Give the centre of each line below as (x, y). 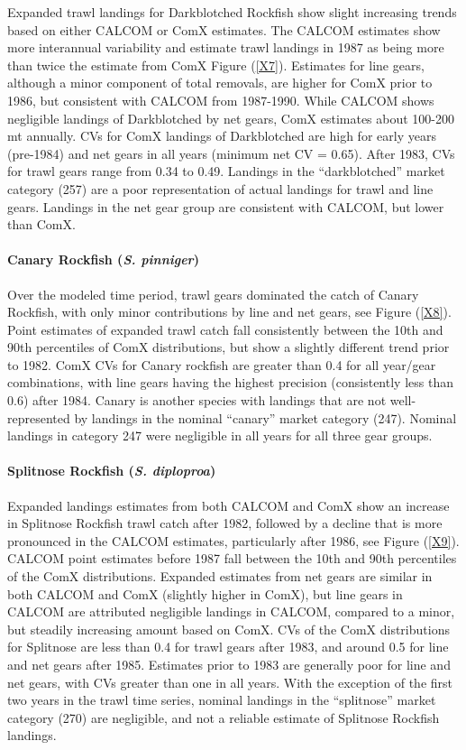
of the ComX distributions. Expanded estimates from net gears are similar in (220, 576)
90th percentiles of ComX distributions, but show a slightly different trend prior (228, 347)
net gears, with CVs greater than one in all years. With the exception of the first (230, 682)
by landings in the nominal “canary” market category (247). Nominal (265, 417)
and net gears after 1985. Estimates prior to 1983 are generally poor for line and (229, 664)
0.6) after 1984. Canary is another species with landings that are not (197, 400)
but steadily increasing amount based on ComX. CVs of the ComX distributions (228, 629)
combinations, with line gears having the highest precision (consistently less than (230, 382)
